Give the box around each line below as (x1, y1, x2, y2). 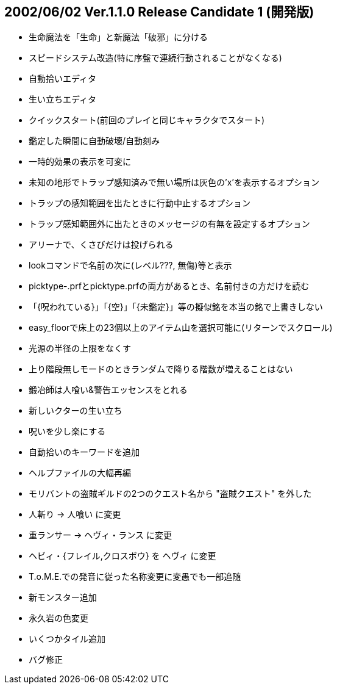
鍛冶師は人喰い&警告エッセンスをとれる (29, 384, 188, 395)
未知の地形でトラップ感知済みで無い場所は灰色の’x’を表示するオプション (29, 177, 319, 188)
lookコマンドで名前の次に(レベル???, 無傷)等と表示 (29, 260, 232, 271)
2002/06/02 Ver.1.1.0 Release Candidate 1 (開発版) (4, 4, 314, 20)
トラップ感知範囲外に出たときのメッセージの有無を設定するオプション (29, 218, 310, 229)
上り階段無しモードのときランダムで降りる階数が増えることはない (29, 364, 293, 375)
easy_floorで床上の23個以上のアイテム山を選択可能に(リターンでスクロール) (29, 322, 333, 333)
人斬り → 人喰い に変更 (29, 509, 121, 520)
